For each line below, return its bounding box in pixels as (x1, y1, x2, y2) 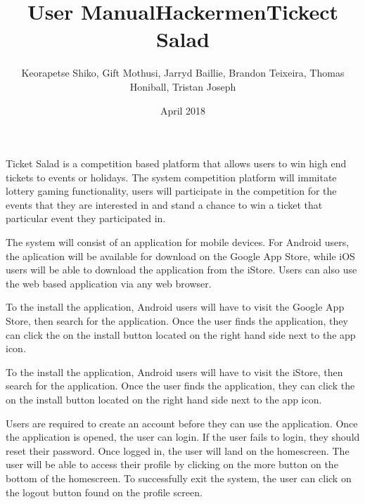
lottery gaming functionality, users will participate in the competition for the (6, 183, 337, 198)
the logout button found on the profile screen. (6, 484, 203, 499)
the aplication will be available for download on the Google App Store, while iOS (6, 248, 355, 263)
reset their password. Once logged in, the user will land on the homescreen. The (6, 443, 350, 458)
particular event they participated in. (6, 211, 166, 226)
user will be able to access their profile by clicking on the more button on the (6, 457, 338, 472)
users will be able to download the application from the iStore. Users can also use (6, 262, 357, 277)
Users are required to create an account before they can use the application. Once (6, 415, 358, 430)
